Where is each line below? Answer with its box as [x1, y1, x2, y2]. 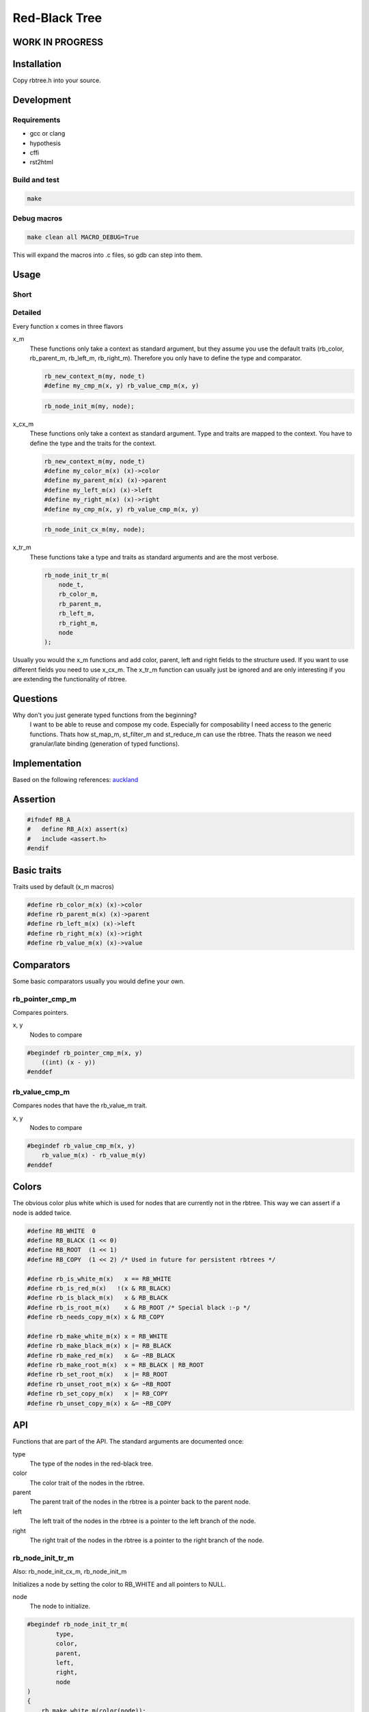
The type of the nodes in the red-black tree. [29, 1459, 154, 1468]
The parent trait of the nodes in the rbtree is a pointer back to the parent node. [29, 1498, 251, 1506]
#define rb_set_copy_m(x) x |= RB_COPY [27, 1390, 168, 1398]
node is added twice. [12, 1209, 72, 1217]
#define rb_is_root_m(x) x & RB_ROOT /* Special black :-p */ [27, 1303, 251, 1311]
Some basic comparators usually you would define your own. [12, 977, 185, 985]
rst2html [29, 158, 54, 166]
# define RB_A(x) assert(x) [27, 825, 128, 833]
